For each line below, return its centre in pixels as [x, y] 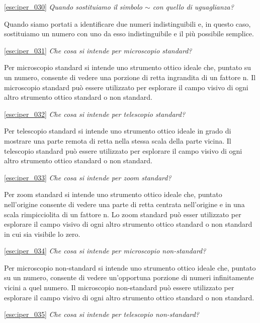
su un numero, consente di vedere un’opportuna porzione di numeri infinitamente [129, 277]
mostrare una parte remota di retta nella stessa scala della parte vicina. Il [118, 140]
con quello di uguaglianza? [193, 7]
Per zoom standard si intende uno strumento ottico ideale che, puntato [113, 194]
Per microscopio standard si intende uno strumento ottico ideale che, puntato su [128, 67]
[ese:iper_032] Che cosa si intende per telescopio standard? [95, 114]
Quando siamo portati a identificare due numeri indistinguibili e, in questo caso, [127, 23]
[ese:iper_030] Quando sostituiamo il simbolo [73, 7]
